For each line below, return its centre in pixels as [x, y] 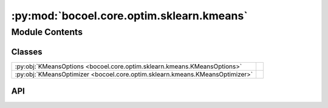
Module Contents [47, 32]
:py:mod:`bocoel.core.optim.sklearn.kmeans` [130, 16]
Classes [27, 52]
